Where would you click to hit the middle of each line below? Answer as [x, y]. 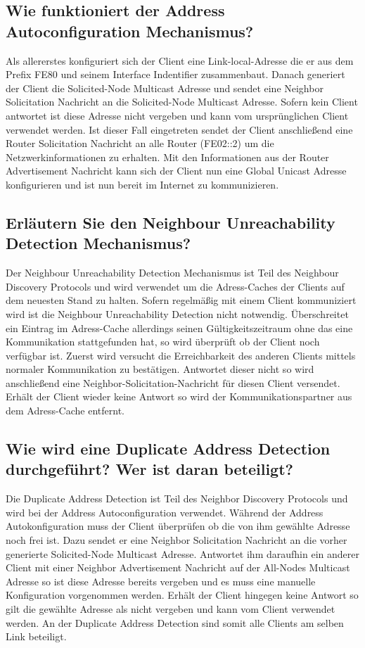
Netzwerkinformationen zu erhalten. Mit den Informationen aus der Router [167, 157]
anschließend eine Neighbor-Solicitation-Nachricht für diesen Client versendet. [173, 382]
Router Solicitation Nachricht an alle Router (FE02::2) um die [140, 143]
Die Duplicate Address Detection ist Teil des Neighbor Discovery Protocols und [177, 498]
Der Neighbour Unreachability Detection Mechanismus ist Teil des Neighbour [172, 273]
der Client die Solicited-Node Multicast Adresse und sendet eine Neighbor [165, 88]
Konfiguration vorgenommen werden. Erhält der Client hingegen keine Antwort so [182, 595]
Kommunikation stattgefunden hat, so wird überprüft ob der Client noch [163, 342]
